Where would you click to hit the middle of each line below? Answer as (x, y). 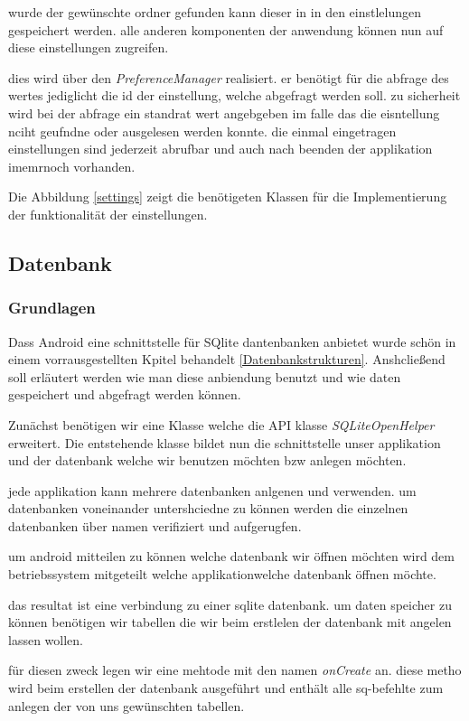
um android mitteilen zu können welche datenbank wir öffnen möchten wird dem (232, 556)
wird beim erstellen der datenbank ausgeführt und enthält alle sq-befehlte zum (226, 688)
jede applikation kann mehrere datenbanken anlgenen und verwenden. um (212, 490)
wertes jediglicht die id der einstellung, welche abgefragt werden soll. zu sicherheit (234, 95)
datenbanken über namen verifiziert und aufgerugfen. (155, 525)
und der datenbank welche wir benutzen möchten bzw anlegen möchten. (207, 460)
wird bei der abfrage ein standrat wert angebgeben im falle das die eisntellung (224, 112)
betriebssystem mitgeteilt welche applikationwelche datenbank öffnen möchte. (222, 574)
